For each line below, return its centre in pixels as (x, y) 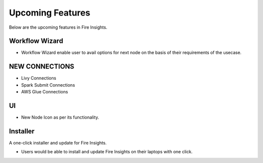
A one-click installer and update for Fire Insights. (58, 143)
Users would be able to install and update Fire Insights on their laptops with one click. (107, 152)
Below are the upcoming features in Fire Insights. (58, 27)
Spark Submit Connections (48, 85)
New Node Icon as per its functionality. (60, 117)
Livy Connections (39, 78)
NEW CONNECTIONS (42, 66)
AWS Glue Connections (45, 92)
